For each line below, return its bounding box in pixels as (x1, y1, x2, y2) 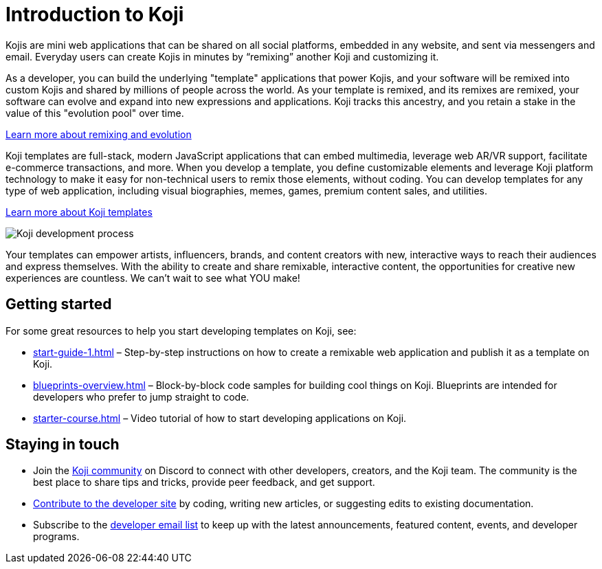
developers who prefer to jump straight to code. (33, 390, 249, 403)
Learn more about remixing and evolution (5, 128, 192, 140)
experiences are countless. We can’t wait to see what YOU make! (5, 271, 300, 284)
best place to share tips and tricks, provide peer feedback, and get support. (33, 476, 375, 489)
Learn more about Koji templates (5, 205, 153, 218)
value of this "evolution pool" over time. (5, 107, 184, 119)
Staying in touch (5, 436, 120, 454)
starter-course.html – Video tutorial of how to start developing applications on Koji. (33, 412, 407, 424)
